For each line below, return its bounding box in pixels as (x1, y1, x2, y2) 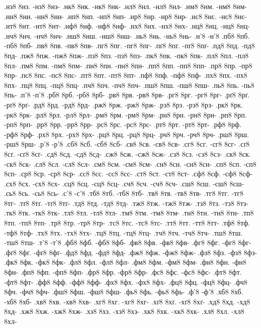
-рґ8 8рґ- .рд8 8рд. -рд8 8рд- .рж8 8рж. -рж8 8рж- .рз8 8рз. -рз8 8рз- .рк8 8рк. (4, 99, 243, 110)
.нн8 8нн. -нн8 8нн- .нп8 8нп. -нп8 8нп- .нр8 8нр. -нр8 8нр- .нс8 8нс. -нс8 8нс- (4, 11, 247, 21)
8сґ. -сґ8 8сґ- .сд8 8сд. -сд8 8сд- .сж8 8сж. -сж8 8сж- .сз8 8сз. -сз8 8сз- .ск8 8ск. (4, 148, 251, 159)
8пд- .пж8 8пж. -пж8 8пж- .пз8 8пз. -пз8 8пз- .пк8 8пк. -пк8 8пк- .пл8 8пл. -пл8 (4, 50, 249, 60)
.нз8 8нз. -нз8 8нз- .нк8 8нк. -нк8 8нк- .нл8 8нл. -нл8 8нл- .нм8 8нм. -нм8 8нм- (4, 1, 247, 11)
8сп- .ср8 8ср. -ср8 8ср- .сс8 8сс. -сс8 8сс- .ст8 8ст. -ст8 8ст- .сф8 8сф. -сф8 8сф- (4, 168, 253, 179)
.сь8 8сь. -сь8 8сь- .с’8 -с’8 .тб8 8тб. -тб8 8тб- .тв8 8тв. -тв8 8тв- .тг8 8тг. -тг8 (4, 188, 243, 198)
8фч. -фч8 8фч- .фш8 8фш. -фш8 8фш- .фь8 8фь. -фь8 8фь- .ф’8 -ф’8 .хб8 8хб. (4, 286, 243, 297)
